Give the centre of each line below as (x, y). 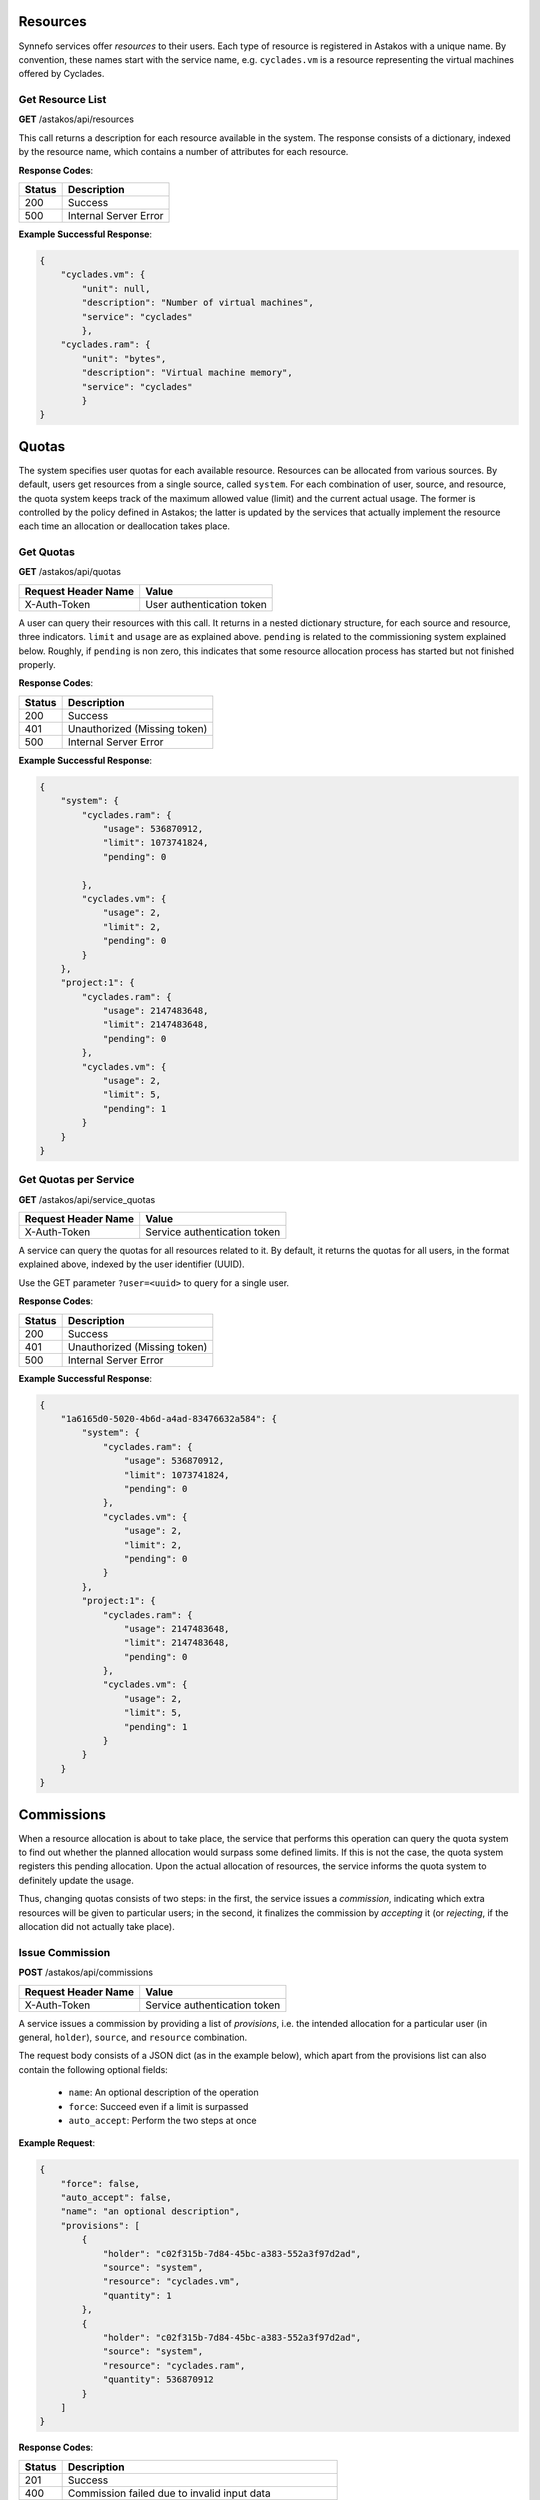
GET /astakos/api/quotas (70, 572)
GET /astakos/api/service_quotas (87, 1199)
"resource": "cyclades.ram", (174, 2365)
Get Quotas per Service (76, 1180)
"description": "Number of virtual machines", (197, 303)
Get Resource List (62, 100)
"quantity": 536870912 (158, 2379)
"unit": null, (116, 288)
